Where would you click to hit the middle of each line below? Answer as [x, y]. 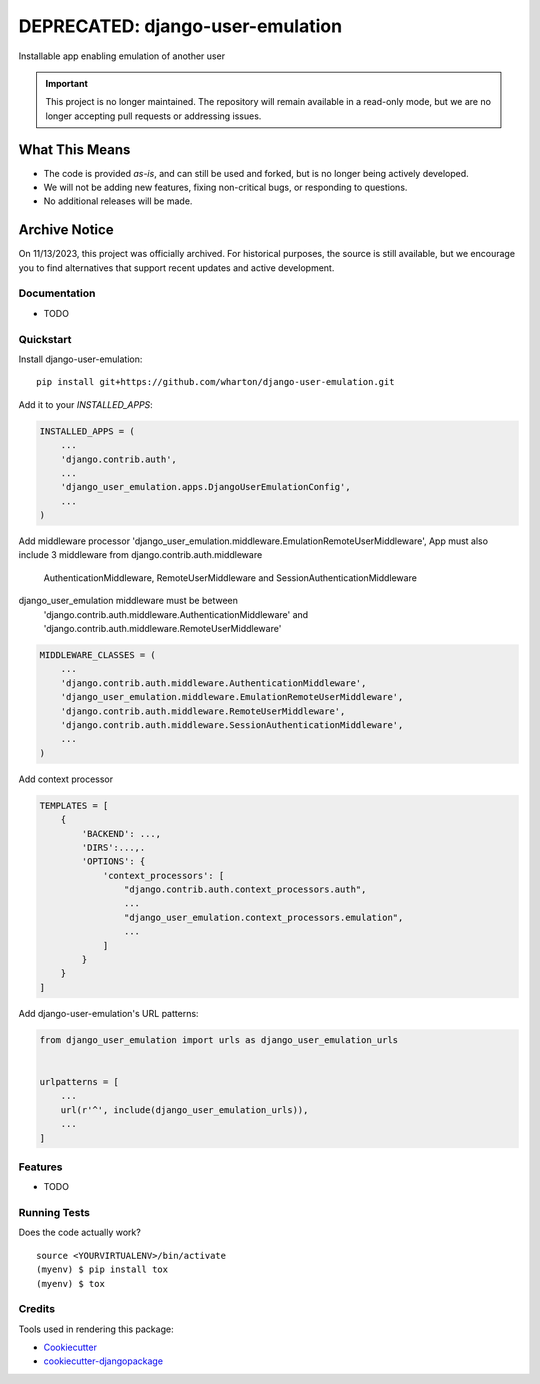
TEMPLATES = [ [74, 805]
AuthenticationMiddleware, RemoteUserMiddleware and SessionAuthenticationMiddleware [230, 577]
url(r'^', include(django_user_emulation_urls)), [184, 1109]
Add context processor [66, 779]
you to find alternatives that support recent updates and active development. [176, 267]
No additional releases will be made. [118, 201]
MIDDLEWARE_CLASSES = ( [98, 655]
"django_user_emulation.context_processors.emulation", [263, 917]
